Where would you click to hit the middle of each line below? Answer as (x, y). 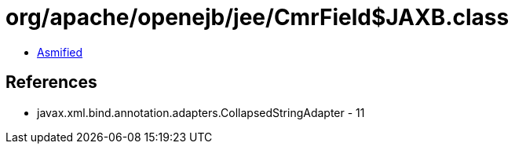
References (51, 82)
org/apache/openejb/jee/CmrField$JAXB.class (257, 17)
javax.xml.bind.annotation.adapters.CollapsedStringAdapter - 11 (201, 112)
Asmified (60, 52)
